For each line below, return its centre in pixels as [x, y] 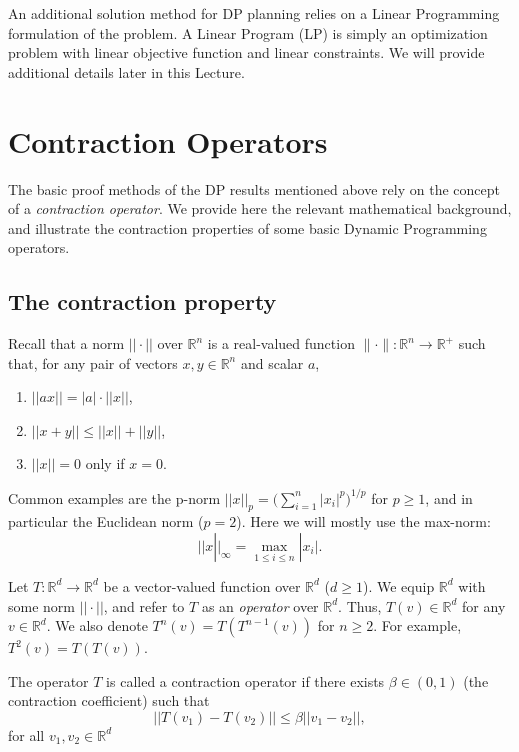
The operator [48, 680]
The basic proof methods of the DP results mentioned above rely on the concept [254, 188]
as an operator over [260, 605]
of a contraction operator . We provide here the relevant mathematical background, [260, 208]
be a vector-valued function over [202, 585]
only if [105, 463]
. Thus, [360, 605]
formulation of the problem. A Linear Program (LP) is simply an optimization [248, 32]
